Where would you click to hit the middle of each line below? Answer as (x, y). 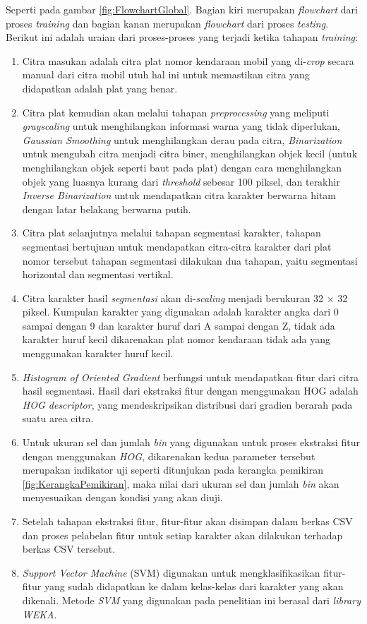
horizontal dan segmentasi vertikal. (98, 274)
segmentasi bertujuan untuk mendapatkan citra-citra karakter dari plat (177, 246)
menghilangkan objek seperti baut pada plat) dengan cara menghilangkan (182, 167)
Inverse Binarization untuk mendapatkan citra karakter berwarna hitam (179, 195)
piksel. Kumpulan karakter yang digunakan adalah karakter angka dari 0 (180, 312)
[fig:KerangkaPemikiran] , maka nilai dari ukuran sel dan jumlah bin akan (181, 483)
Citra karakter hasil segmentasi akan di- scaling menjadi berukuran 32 (173, 298)
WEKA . (40, 614)
